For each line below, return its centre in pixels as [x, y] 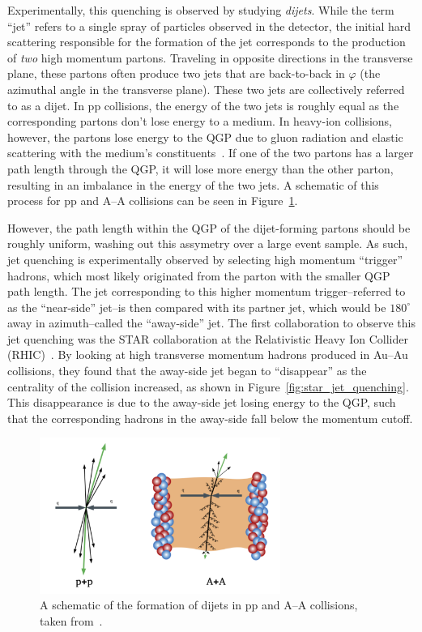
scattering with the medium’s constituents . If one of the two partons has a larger [211, 153]
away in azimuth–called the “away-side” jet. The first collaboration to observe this [211, 323]
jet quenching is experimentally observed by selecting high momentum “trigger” [205, 259]
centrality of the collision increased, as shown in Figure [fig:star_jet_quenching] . [208, 386]
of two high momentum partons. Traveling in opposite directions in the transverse [210, 57]
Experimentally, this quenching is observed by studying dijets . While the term [201, 10]
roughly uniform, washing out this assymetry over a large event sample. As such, [208, 243]
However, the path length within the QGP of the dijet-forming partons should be [209, 227]
